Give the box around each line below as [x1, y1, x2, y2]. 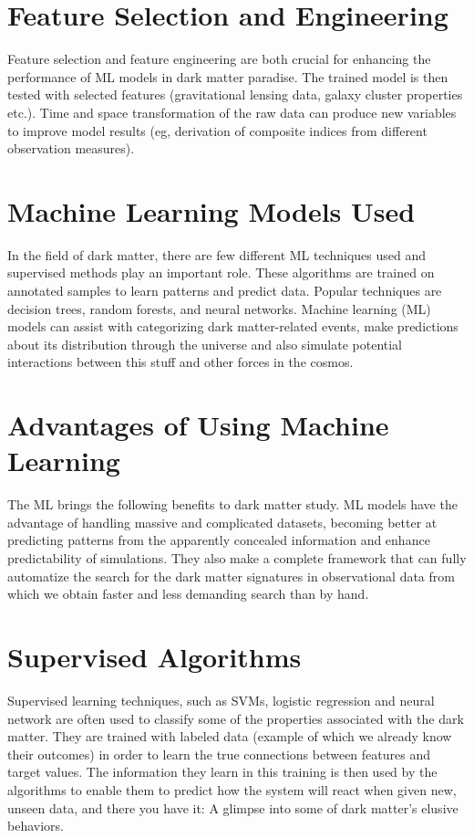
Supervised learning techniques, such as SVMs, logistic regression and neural [7, 690, 435, 709]
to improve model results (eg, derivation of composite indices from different [7, 120, 428, 140]
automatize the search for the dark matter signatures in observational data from [7, 566, 455, 585]
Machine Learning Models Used [7, 192, 416, 229]
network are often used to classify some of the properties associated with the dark [7, 708, 464, 728]
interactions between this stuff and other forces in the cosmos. [7, 352, 354, 372]
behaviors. [7, 816, 64, 835]
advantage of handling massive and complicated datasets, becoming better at [7, 512, 438, 531]
